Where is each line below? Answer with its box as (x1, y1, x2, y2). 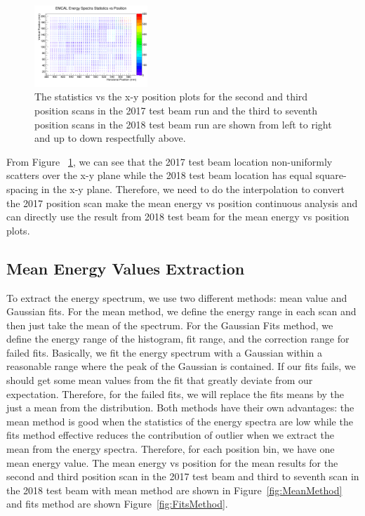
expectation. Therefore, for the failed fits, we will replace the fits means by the (6, 386, 345, 401)
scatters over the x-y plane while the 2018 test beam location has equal (6, 168, 312, 183)
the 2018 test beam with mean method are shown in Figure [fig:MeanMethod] (6, 482, 343, 497)
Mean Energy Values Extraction (6, 257, 245, 279)
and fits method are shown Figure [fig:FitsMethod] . (6, 496, 228, 511)
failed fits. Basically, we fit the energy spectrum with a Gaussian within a (6, 345, 322, 359)
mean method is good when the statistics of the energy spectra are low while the (6, 414, 353, 428)
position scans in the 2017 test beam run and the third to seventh (34, 102, 317, 117)
